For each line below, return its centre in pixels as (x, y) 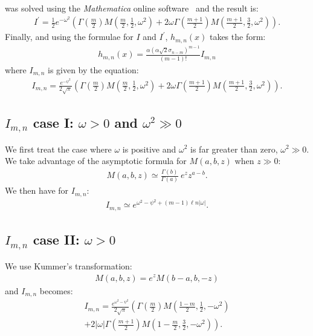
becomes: (56, 290)
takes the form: (237, 37)
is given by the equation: (93, 69)
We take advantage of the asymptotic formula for (96, 161)
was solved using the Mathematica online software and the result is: (132, 8)
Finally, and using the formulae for (69, 37)
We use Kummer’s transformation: (69, 265)
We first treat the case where (58, 149)
